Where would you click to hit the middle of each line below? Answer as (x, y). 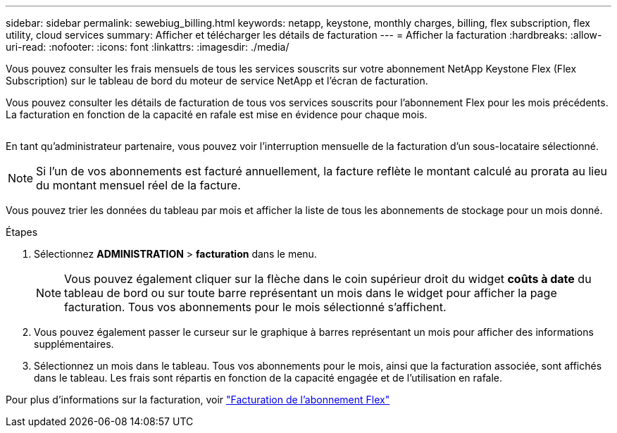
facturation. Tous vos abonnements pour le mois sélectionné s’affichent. (255, 307)
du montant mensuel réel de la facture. (138, 185)
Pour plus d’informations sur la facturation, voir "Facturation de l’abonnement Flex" (198, 400)
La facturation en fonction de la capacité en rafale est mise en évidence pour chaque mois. (217, 114)
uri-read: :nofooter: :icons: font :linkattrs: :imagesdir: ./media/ (148, 47)
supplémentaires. (74, 344)
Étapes (22, 232)
